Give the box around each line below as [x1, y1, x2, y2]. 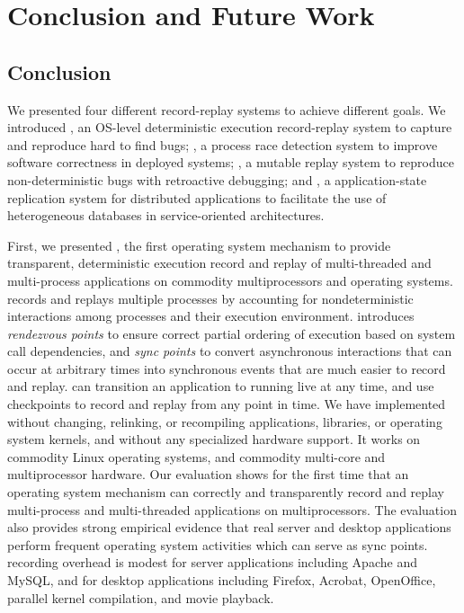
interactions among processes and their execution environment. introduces [7, 306, 415, 325]
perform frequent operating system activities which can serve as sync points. [7, 535, 428, 554]
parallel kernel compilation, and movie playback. [7, 588, 274, 607]
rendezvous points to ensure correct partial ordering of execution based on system [7, 324, 456, 342]
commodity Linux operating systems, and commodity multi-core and [7, 447, 386, 466]
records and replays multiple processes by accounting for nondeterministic [7, 289, 414, 307]
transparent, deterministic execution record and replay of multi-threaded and [7, 253, 432, 272]
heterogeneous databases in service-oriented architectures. [7, 206, 325, 225]
